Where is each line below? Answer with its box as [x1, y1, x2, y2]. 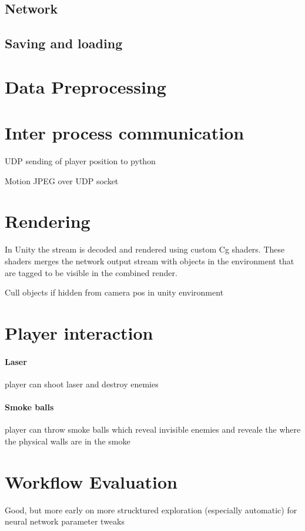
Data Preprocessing [5, 74, 166, 98]
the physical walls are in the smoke [5, 434, 130, 447]
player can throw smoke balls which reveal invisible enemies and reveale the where [5, 423, 301, 436]
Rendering [5, 209, 91, 233]
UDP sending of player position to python [5, 155, 156, 167]
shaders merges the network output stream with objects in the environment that [5, 254, 294, 267]
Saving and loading [5, 34, 123, 52]
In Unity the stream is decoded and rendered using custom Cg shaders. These [5, 243, 285, 255]
